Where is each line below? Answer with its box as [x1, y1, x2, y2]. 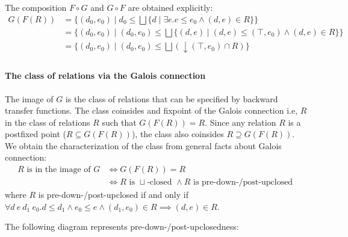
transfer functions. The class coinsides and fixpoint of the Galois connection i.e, [5, 104, 298, 117]
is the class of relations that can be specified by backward [65, 92, 278, 105]
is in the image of [26, 165, 91, 174]
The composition [5, 1, 67, 13]
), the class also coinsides [131, 128, 224, 140]
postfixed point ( [5, 128, 66, 140]
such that [102, 115, 137, 128]
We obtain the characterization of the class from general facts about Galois [5, 139, 282, 152]
